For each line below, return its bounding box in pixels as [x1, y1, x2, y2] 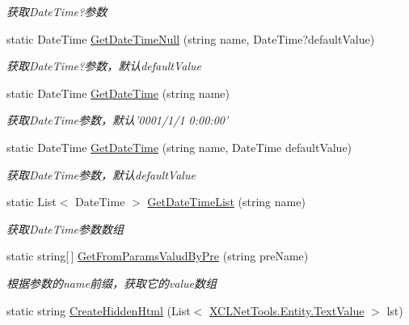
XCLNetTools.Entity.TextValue [209, 302, 365, 319]
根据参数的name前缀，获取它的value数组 [6, 274, 217, 291]
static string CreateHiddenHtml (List [6, 302, 191, 319]
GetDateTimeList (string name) [147, 193, 306, 210]
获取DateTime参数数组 [6, 220, 124, 237]
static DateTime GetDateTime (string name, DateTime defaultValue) [6, 138, 352, 155]
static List [6, 193, 57, 210]
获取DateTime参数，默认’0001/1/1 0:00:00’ [6, 112, 229, 129]
